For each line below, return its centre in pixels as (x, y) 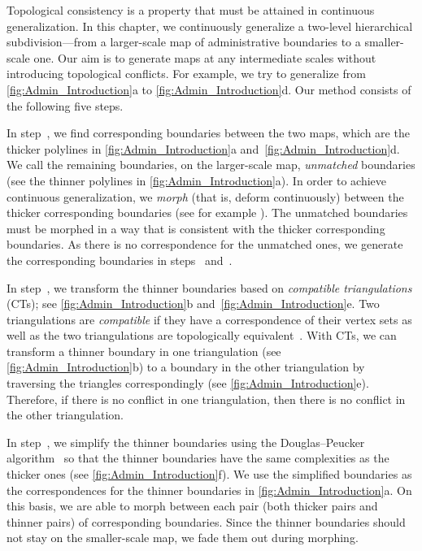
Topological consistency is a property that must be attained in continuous (191, 10)
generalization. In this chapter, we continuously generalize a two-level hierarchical (210, 26)
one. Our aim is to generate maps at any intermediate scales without (205, 57)
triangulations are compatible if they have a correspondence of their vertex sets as (209, 319)
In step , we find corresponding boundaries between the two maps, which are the (208, 133)
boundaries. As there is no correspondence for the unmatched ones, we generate (205, 244)
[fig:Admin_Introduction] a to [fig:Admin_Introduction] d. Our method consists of (209, 89)
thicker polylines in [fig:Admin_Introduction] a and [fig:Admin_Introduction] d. (203, 148)
